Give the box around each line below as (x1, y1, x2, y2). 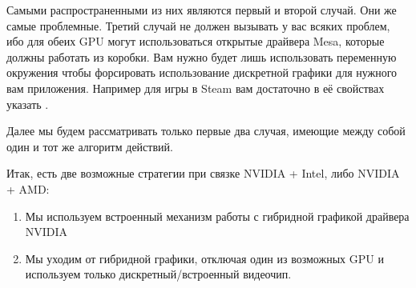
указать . (6, 95, 49, 112)
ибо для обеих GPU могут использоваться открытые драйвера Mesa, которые (6, 33, 385, 50)
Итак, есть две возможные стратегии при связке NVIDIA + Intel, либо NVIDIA (6, 165, 400, 182)
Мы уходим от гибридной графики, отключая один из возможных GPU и (25, 250, 384, 266)
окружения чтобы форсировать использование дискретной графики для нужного (6, 64, 398, 81)
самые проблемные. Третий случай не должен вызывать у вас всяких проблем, (6, 17, 390, 34)
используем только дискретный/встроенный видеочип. (25, 266, 292, 282)
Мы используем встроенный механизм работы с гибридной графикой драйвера (25, 207, 410, 224)
